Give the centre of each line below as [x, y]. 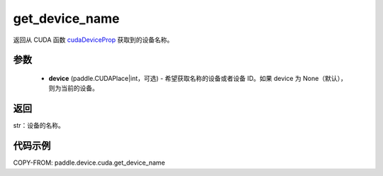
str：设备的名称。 [39, 126]
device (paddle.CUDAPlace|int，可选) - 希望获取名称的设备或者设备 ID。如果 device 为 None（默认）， [198, 78]
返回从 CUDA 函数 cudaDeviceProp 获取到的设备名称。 [93, 40]
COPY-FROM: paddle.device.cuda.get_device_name [89, 163]
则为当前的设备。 [73, 88]
